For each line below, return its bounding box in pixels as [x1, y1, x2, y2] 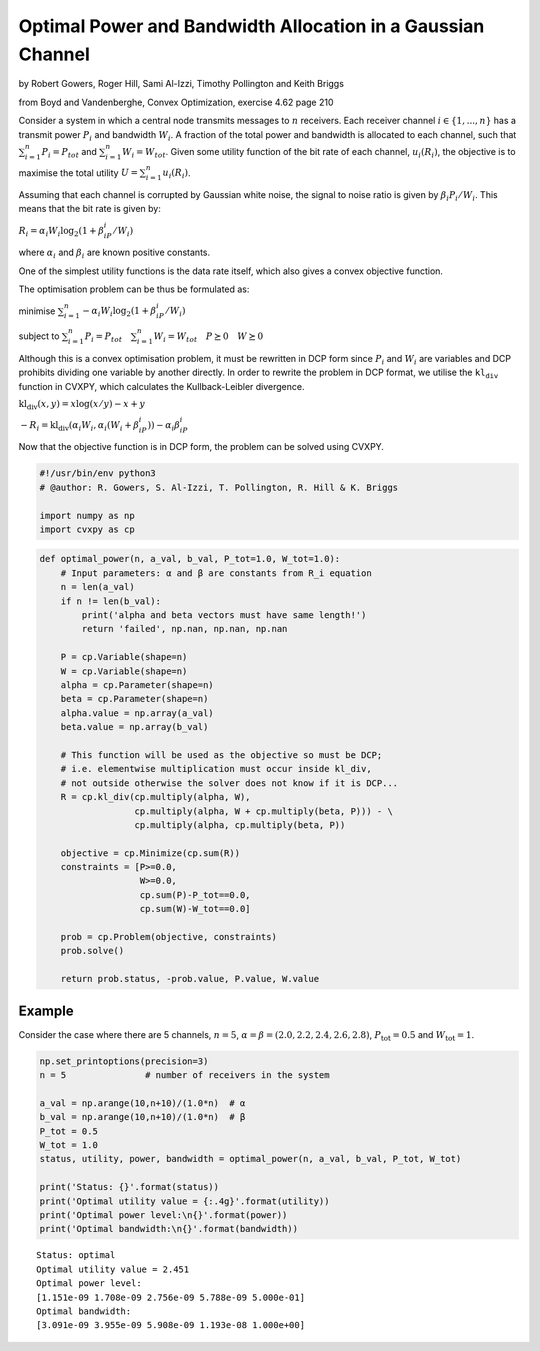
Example [18, 1002, 74, 1019]
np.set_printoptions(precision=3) [39, 1055, 209, 1067]
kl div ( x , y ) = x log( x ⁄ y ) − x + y [18, 398, 145, 412]
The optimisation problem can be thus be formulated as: [18, 283, 250, 295]
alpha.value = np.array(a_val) [60, 707, 214, 719]
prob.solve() [60, 945, 125, 957]
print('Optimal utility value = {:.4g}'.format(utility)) [39, 1195, 330, 1207]
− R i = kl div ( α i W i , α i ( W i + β [20, 419, 140, 433]
